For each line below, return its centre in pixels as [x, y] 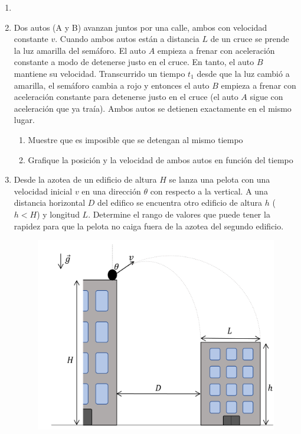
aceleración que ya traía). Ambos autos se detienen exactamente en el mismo [153, 108]
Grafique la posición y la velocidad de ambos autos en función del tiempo [161, 159]
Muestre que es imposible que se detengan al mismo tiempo [135, 139]
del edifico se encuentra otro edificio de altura [180, 203]
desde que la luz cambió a [243, 73]
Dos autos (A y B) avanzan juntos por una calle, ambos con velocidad [140, 27]
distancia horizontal [50, 203]
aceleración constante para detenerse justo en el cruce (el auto [126, 97]
